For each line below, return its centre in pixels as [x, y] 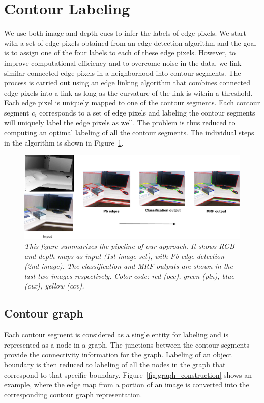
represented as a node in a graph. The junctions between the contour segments [127, 344]
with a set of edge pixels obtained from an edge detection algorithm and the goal [130, 42]
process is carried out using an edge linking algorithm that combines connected [127, 83]
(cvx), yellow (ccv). [54, 286]
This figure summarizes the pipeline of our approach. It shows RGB [129, 246]
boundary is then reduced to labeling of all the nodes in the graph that [115, 364]
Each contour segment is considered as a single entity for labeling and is [116, 335]
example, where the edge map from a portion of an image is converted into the [127, 384]
